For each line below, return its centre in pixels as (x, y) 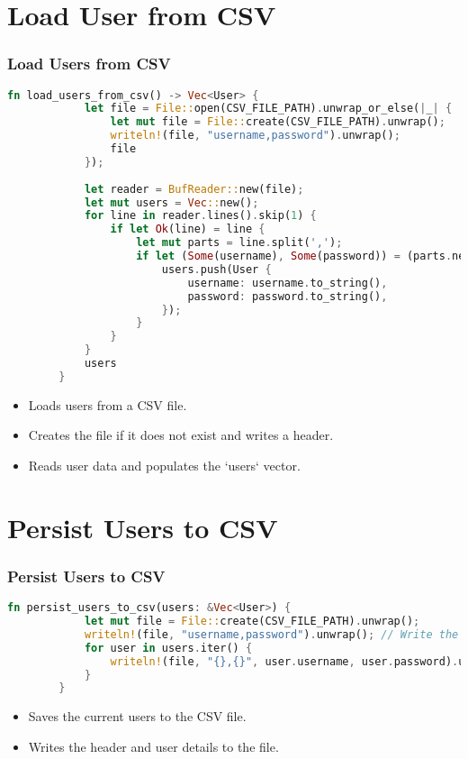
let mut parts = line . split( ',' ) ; (239, 243)
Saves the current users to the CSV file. (137, 716)
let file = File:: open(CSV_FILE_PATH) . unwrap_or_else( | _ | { (268, 109)
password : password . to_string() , (288, 296)
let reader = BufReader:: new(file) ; (194, 189)
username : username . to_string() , (288, 283)
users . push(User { (216, 269)
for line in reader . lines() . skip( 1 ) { (200, 216)
